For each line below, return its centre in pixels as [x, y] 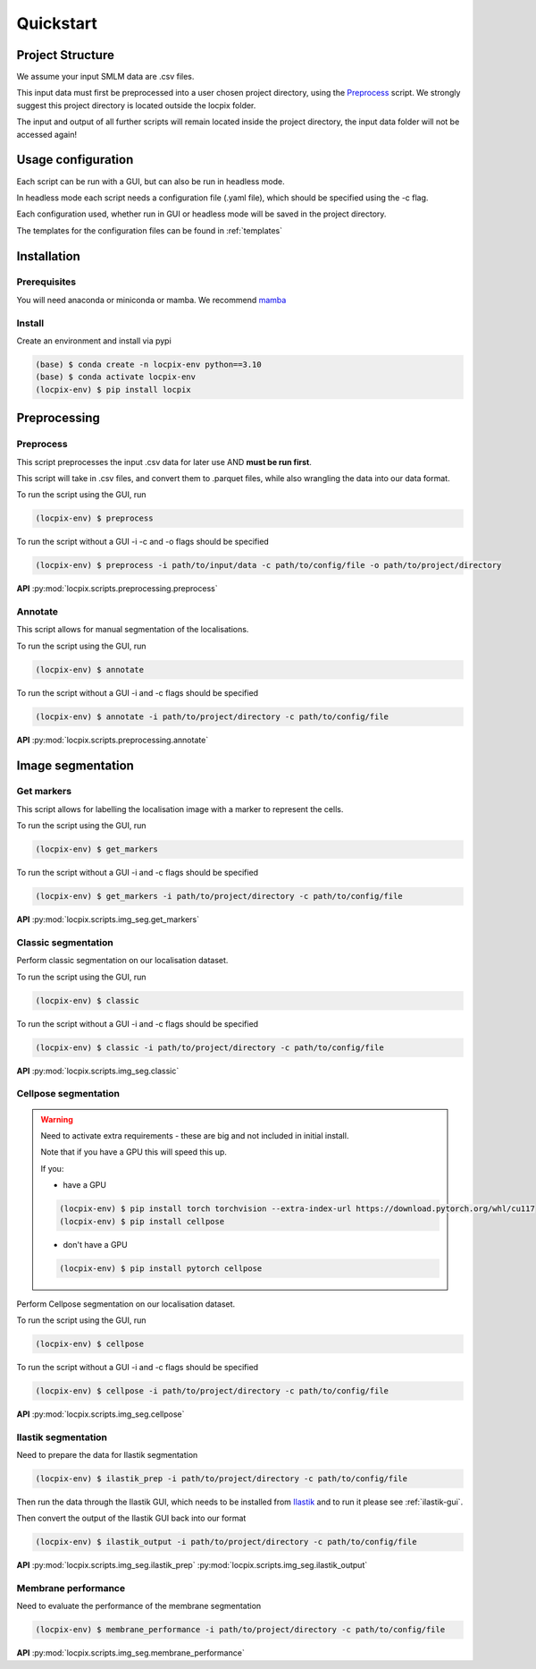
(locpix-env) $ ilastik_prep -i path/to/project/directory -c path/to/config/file [222, 1478]
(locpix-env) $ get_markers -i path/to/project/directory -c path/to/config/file [219, 896]
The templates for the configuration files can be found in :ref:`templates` [150, 230]
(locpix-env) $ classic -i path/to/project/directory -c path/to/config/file [209, 1047]
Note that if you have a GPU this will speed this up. [134, 1152]
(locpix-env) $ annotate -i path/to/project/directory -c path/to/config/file [212, 716]
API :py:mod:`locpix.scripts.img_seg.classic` [98, 1071]
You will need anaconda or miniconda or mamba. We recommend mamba [151, 300]
